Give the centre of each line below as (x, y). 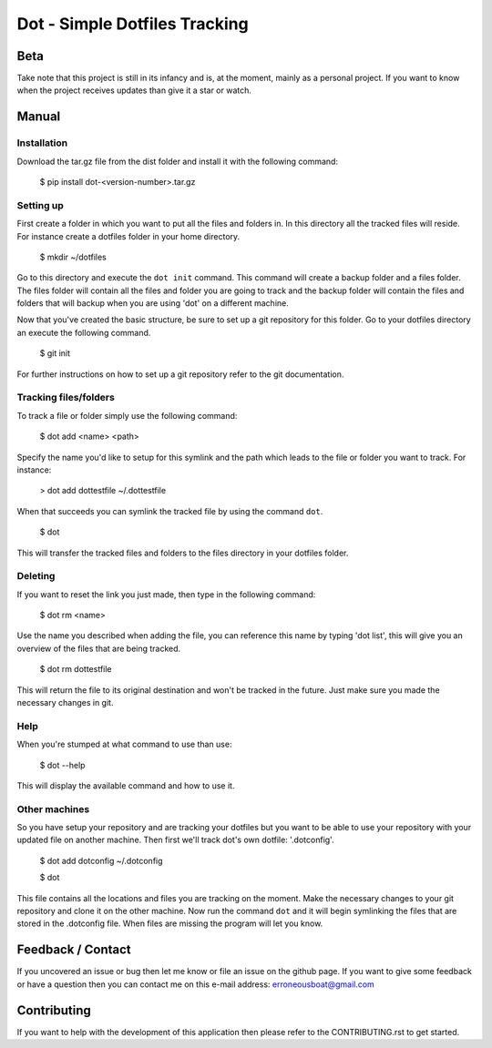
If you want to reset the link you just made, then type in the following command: (166, 594)
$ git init (55, 353)
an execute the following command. (84, 332)
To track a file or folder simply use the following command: (127, 415)
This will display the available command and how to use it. (126, 785)
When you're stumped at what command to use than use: (124, 744)
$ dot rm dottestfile (76, 669)
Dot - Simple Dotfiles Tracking (133, 24)
